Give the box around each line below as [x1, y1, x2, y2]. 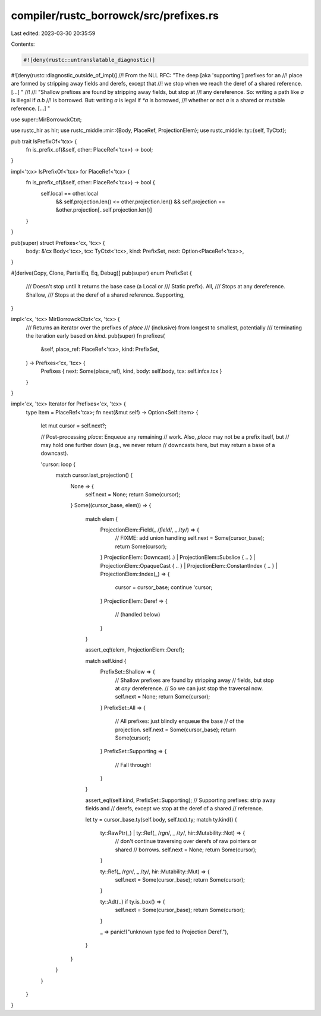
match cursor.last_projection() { [55, 471, 133, 479]
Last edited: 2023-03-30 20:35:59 [11, 30, 96, 37]
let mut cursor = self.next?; [40, 422, 107, 429]
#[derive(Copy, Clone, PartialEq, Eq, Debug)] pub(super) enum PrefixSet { [11, 269, 193, 276]
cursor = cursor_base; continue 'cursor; [115, 584, 213, 591]
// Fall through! [115, 761, 151, 768]
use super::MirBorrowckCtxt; [11, 116, 82, 123]
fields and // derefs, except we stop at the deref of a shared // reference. [85, 805, 264, 812]
